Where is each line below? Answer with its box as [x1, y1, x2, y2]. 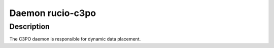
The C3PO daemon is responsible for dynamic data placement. [9, 36, 141, 42]
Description [9, 22, 50, 31]
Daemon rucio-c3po [9, 7, 96, 18]
